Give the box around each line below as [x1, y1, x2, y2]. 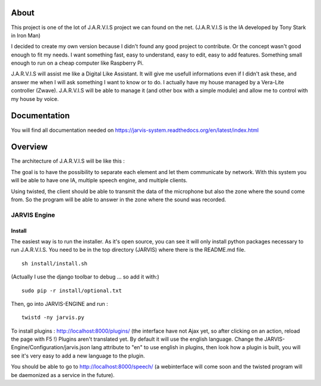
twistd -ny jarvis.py [21, 314, 84, 321]
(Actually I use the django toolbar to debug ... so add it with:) [11, 273, 160, 280]
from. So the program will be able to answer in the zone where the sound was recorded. [11, 196, 226, 203]
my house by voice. [11, 95, 59, 102]
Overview [11, 142, 48, 152]
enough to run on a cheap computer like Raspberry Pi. [11, 59, 144, 67]
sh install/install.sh [21, 260, 88, 267]
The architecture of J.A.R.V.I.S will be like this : [11, 157, 125, 164]
